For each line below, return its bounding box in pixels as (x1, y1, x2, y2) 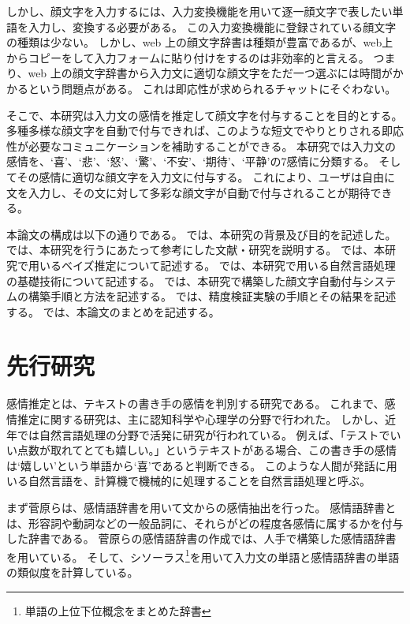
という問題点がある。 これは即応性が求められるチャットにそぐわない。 (28, 80, 397, 96)
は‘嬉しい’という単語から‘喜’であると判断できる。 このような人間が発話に (6, 457, 386, 473)
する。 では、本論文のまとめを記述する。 (6, 303, 220, 319)
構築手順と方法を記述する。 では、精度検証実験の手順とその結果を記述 (28, 288, 397, 305)
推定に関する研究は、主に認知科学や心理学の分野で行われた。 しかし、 (17, 411, 385, 427)
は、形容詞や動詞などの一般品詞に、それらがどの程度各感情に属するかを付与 (6, 514, 404, 531)
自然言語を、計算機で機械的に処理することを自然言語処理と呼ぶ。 (28, 473, 371, 489)
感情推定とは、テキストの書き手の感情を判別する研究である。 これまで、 (6, 395, 385, 412)
